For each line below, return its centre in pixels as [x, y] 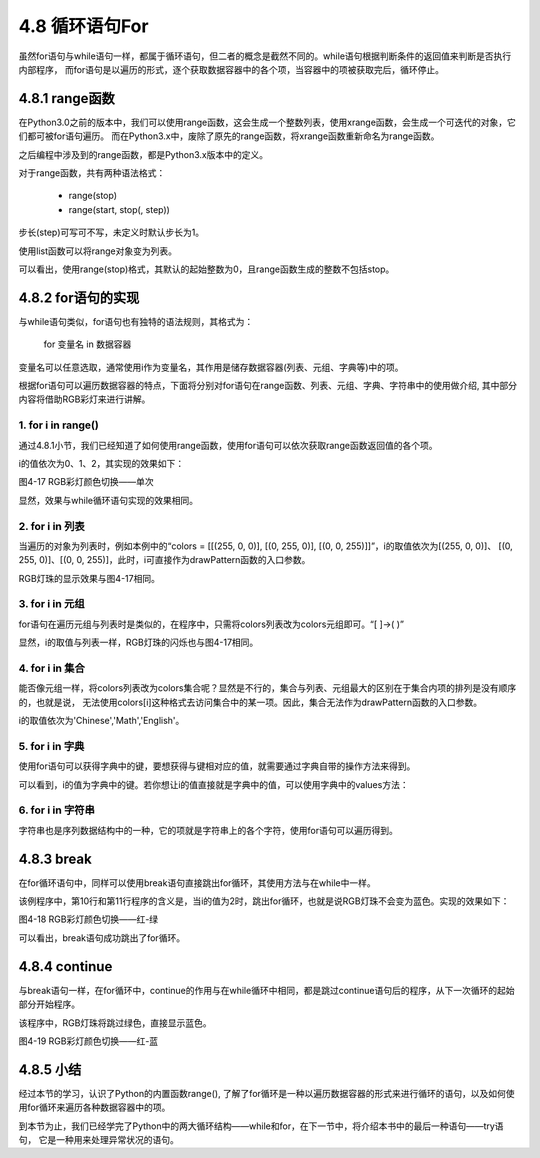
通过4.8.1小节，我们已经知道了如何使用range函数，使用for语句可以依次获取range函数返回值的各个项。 [228, 445]
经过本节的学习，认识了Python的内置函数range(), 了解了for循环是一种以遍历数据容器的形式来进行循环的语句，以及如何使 [266, 1093]
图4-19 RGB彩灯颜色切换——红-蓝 [88, 1041]
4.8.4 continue [65, 966]
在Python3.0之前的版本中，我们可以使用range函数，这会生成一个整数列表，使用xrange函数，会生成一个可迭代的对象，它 [267, 122]
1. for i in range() [58, 425]
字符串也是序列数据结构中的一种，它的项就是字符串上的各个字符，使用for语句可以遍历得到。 [208, 830]
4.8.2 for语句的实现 [79, 297]
